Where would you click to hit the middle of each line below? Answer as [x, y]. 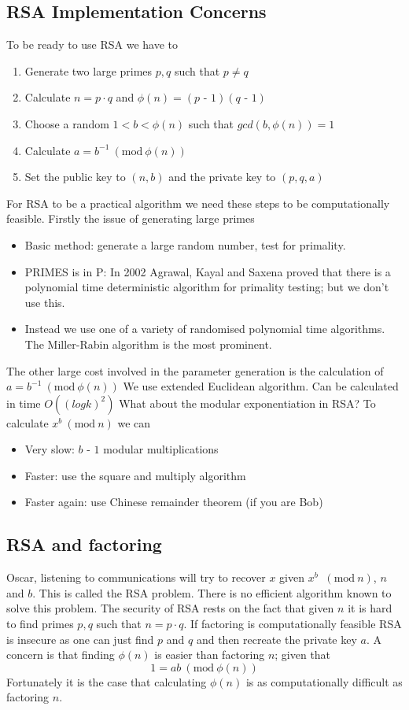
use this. [45, 302]
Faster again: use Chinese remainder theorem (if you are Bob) [174, 502]
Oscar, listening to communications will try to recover [136, 577]
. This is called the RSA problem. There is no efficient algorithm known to [212, 592]
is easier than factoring [210, 655]
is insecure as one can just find [80, 639]
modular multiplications [161, 449]
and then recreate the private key [276, 639]
